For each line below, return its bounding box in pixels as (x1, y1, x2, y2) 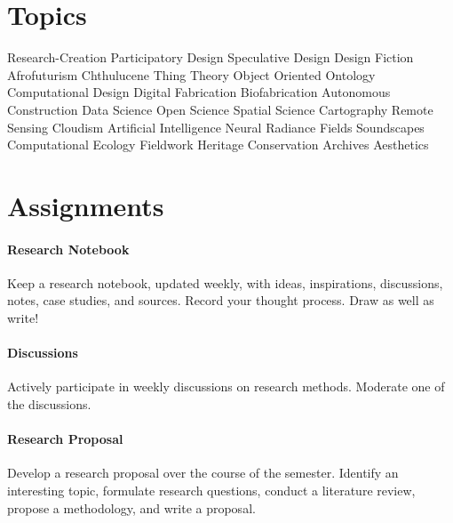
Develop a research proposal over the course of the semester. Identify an (7, 463, 399, 482)
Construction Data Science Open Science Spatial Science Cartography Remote (7, 100, 433, 118)
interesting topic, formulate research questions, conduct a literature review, (7, 481, 416, 500)
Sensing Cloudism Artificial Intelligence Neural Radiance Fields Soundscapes (7, 117, 425, 136)
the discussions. (7, 395, 91, 414)
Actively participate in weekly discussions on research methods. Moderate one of (7, 377, 445, 396)
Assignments (7, 187, 164, 223)
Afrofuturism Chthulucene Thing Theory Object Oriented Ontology (7, 65, 376, 84)
